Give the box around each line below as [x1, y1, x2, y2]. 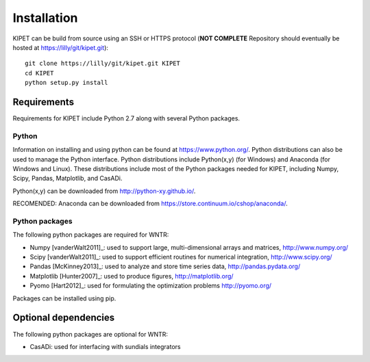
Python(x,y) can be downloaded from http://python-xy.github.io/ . [12, 187, 196, 195]
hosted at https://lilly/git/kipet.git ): [12, 43, 109, 51]
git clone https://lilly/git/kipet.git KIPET [25, 60, 181, 68]
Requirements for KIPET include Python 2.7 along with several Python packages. [12, 114, 240, 122]
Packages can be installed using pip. [12, 294, 116, 302]
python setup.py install [25, 79, 108, 87]
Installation [12, 10, 78, 25]
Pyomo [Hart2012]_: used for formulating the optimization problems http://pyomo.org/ [29, 281, 272, 290]
